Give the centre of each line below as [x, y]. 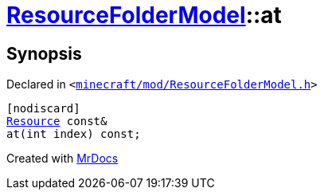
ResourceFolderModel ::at [144, 15]
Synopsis [44, 53]
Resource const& [57, 122]
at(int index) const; [74, 134]
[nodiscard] [43, 109]
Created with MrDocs [62, 159]
